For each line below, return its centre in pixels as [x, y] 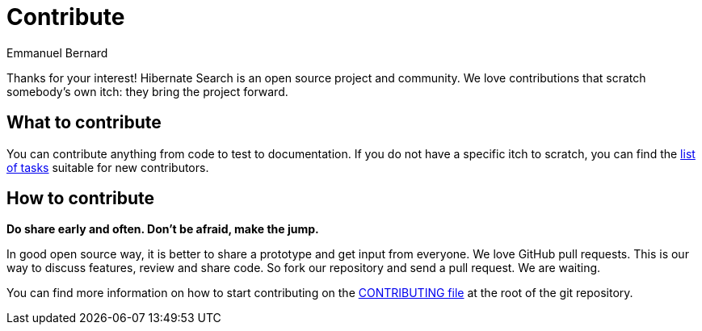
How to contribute [81, 199]
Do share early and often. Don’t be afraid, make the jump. [163, 229]
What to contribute [84, 123]
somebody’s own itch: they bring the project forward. [147, 91]
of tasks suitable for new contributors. [108, 167]
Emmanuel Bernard [57, 52]
